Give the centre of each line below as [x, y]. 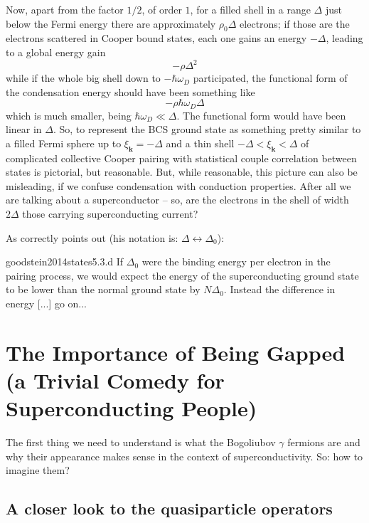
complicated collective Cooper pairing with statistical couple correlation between [181, 158]
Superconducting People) [132, 408]
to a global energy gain [56, 52]
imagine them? [38, 470]
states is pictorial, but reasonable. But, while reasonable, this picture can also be [182, 172]
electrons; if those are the [295, 23]
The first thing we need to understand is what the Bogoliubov [141, 442]
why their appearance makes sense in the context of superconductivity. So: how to [184, 456]
